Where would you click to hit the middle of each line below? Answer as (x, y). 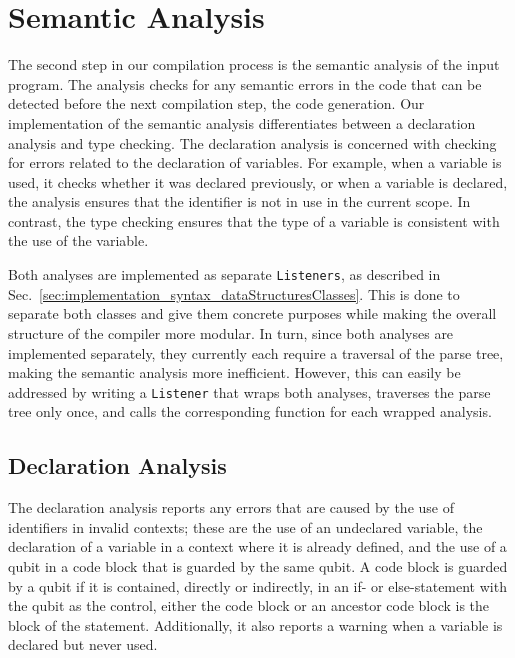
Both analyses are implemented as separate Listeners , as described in (224, 274)
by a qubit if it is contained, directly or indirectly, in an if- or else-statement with (257, 585)
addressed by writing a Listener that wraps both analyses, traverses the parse (249, 391)
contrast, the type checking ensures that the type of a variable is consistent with (254, 220)
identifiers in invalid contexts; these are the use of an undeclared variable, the (245, 526)
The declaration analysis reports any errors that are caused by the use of (231, 507)
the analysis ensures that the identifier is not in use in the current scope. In (239, 201)
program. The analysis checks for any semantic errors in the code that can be (245, 83)
